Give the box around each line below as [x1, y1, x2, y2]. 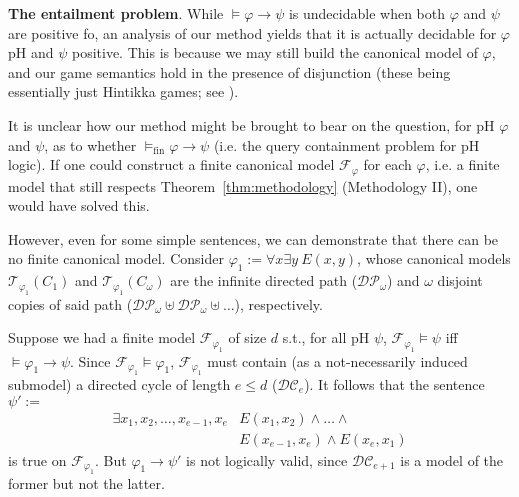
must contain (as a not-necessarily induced [207, 350, 468, 371]
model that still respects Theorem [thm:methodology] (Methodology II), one [8, 175, 478, 196]
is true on [8, 449, 67, 470]
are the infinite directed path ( [170, 270, 358, 291]
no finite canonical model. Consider [8, 248, 224, 269]
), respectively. [234, 293, 323, 314]
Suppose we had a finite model [8, 327, 196, 348]
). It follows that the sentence [304, 374, 485, 394]
